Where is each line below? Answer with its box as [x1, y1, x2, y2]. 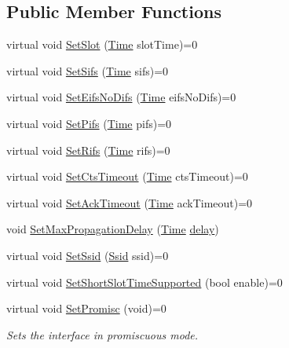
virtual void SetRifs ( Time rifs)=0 [6, 141, 170, 158]
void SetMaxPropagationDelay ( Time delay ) [6, 221, 219, 237]
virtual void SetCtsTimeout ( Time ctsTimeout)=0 [6, 168, 248, 185]
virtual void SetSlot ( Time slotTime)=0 [6, 36, 198, 53]
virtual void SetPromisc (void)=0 [6, 300, 166, 317]
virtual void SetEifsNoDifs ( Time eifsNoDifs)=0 [6, 89, 236, 105]
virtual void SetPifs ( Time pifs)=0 [6, 115, 172, 131]
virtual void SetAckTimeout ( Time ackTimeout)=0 [6, 194, 253, 211]
